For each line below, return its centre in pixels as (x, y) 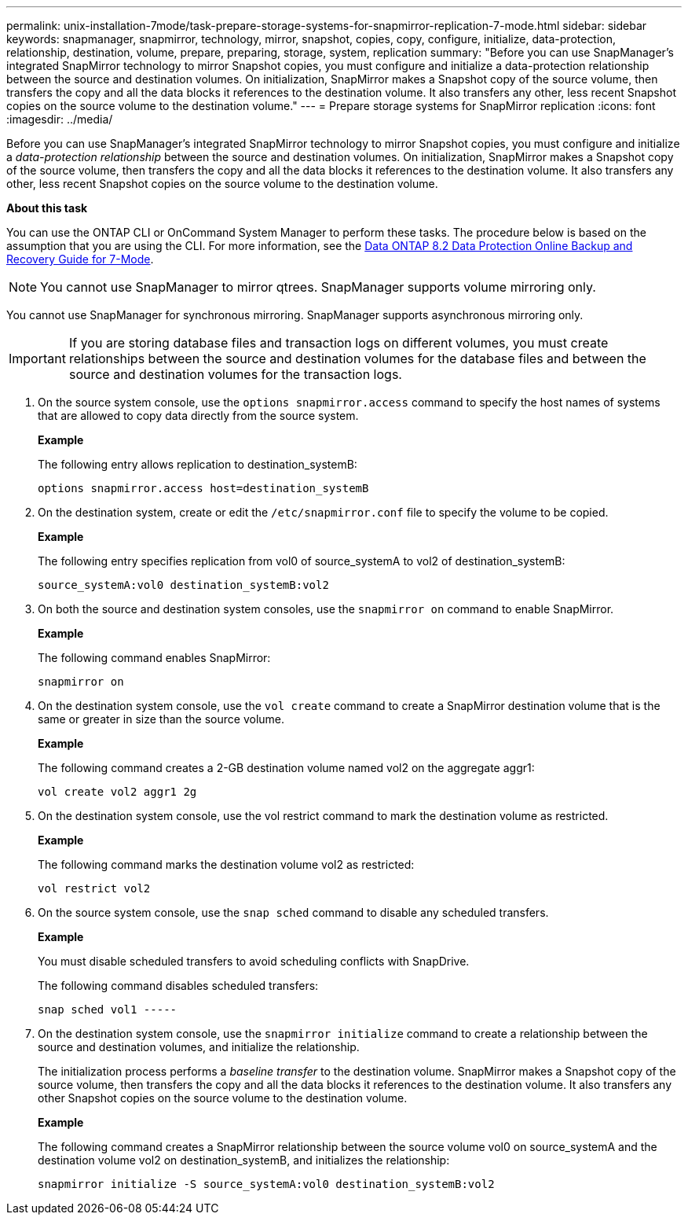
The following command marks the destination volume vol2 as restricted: (226, 864)
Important (37, 359)
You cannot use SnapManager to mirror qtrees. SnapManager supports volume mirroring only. (318, 287)
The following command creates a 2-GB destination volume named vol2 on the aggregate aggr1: (286, 768)
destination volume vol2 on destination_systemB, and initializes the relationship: (244, 1160)
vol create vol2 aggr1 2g (117, 792)
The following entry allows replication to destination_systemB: (198, 464)
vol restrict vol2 (94, 888)
